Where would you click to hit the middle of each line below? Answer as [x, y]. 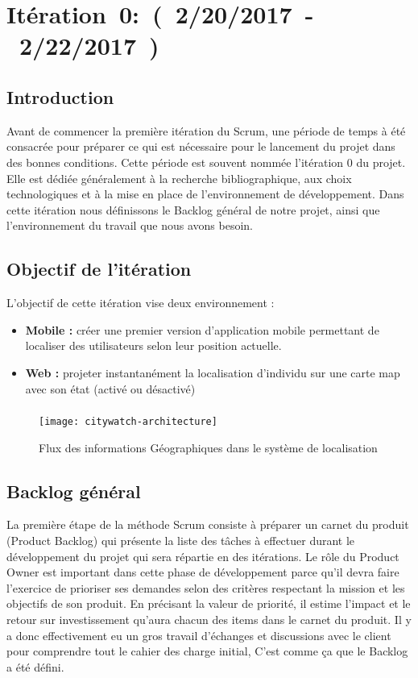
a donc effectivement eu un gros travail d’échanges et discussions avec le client [199, 635]
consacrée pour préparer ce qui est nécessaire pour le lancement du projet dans [201, 146]
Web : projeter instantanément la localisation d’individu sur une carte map [213, 372]
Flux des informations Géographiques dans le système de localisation [208, 447]
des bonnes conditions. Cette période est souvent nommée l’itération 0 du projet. [206, 162]
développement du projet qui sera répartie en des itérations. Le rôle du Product [203, 556]
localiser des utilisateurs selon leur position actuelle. [153, 345]
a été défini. [35, 666]
